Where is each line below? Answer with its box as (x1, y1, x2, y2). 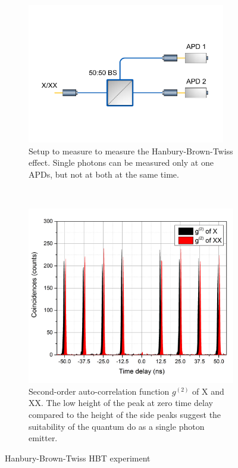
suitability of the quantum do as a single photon (29, 420, 205, 432)
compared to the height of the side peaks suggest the (29, 408, 221, 420)
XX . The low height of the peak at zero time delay (29, 396, 213, 409)
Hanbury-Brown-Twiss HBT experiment (5, 451, 151, 464)
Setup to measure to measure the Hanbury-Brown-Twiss (29, 144, 233, 157)
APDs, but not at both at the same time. (29, 168, 179, 180)
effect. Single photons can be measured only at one (29, 156, 214, 169)
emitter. (29, 432, 58, 444)
